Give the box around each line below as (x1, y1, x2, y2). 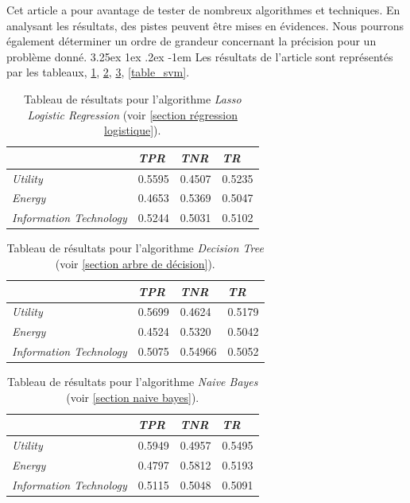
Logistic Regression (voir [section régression (27, 106, 238, 123)
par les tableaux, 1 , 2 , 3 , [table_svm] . (6, 64, 190, 80)
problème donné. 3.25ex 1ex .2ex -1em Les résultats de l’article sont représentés (6, 48, 393, 64)
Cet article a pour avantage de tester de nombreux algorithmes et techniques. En (6, 2, 400, 18)
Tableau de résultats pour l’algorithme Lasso (23, 90, 242, 107)
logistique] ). (104, 122, 161, 138)
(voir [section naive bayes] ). (66, 388, 199, 405)
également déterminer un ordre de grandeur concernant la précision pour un (6, 33, 377, 49)
